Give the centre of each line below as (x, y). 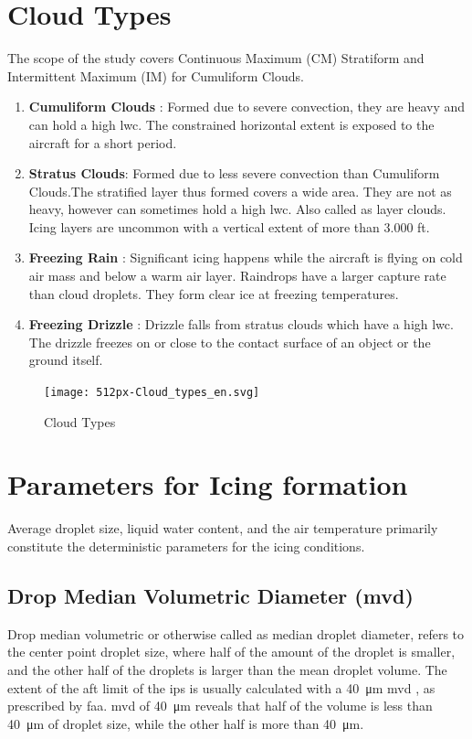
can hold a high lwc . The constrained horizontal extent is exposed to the (231, 124)
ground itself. (66, 360)
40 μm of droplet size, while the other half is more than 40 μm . (186, 723)
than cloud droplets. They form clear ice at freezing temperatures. (214, 293)
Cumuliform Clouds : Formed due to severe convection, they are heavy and (247, 107)
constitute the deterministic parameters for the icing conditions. (186, 546)
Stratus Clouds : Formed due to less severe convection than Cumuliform (234, 173)
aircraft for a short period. (103, 142)
